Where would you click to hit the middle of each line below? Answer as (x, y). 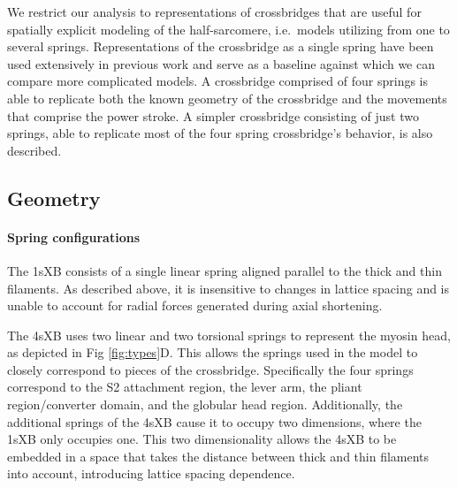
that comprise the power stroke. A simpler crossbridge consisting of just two (213, 115)
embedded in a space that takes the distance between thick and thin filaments (218, 456)
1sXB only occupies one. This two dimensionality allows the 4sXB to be (202, 439)
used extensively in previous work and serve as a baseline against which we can (221, 63)
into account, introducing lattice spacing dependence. (151, 473)
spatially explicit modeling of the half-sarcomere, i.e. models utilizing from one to (228, 29)
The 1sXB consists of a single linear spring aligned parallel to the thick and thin (225, 270)
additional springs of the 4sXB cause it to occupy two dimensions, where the (214, 421)
